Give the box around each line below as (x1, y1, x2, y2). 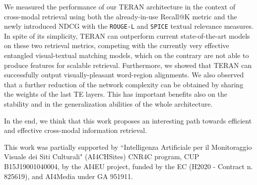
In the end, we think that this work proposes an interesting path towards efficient (4, 115, 252, 125)
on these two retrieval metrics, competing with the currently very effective (4, 40, 229, 51)
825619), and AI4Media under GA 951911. (4, 171, 133, 181)
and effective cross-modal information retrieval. (4, 125, 147, 135)
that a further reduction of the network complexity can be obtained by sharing (4, 79, 244, 89)
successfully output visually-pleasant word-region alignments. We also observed (4, 69, 244, 80)
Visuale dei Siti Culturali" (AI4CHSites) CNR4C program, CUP (4, 151, 199, 162)
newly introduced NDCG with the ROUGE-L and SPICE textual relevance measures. (4, 21, 254, 31)
